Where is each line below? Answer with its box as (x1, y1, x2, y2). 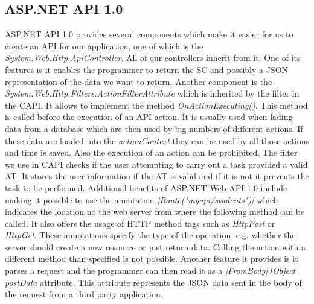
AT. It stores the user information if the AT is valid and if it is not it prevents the (5, 169, 309, 182)
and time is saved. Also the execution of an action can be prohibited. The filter (5, 146, 298, 159)
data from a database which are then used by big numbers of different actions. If (5, 122, 303, 135)
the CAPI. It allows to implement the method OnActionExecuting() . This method (5, 98, 308, 111)
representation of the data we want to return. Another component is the (5, 75, 272, 87)
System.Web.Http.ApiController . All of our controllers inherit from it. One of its (5, 51, 301, 64)
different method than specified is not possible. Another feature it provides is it (5, 252, 298, 265)
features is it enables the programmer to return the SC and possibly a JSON (5, 63, 289, 75)
